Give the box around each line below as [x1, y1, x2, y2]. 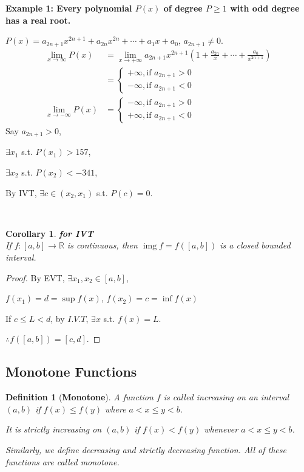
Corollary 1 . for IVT [5, 227, 93, 239]
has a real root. [5, 13, 71, 26]
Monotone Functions [5, 362, 137, 381]
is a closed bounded [220, 239, 291, 251]
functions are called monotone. [5, 455, 120, 468]
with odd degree [230, 2, 300, 14]
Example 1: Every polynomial [5, 2, 132, 14]
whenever [204, 423, 238, 436]
